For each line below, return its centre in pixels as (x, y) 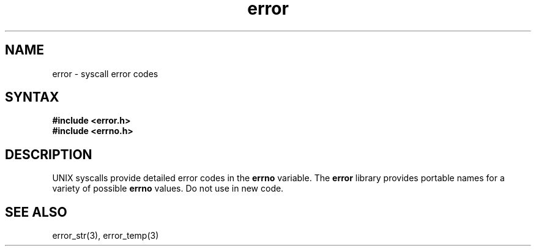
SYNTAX (32, 97)
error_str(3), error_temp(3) (106, 236)
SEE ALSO (36, 212)
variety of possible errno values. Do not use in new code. (168, 189)
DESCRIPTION (49, 154)
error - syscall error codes (105, 73)
